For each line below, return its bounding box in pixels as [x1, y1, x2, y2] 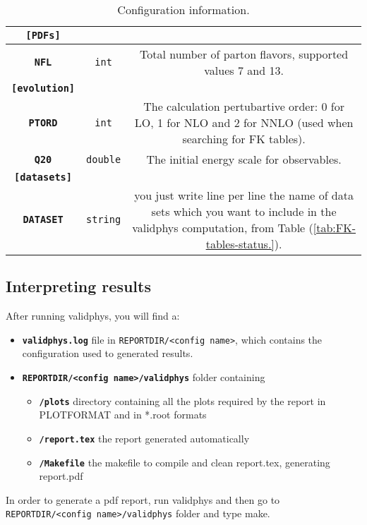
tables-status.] [205, 236, 275, 252]
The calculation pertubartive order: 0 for [143, 98, 344, 114]
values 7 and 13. [204, 62, 284, 78]
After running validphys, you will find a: [6, 308, 180, 323]
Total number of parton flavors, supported [140, 46, 349, 62]
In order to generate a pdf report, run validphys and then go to [6, 492, 280, 507]
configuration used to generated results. [22, 346, 193, 361]
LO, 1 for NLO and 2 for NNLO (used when [134, 114, 354, 131]
